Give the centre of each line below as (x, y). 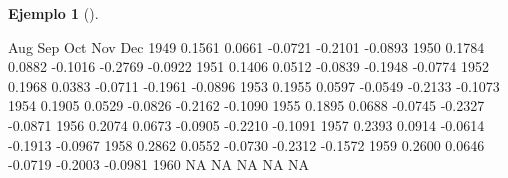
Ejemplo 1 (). (53, 13)
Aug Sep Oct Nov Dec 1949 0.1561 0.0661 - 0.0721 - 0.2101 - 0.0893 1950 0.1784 (246, 46)
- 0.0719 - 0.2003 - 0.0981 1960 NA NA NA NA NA (159, 164)
